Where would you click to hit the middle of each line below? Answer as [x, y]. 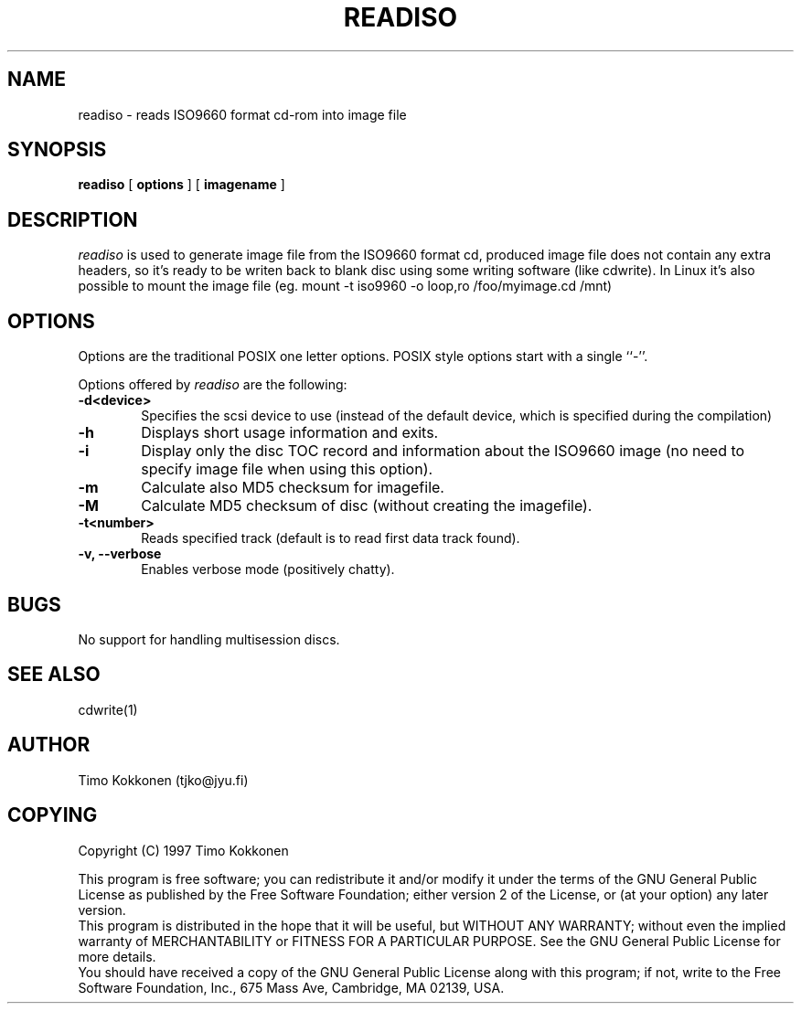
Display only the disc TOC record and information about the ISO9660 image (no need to [443, 451]
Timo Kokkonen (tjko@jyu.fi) [163, 780]
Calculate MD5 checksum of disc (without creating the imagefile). [367, 506]
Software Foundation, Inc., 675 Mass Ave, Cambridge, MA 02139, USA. [291, 987]
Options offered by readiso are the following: [213, 385]
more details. [117, 956]
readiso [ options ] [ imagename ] [182, 185]
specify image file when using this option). [287, 469]
